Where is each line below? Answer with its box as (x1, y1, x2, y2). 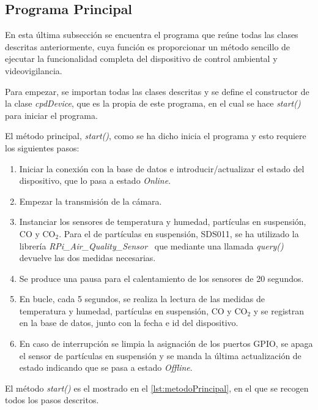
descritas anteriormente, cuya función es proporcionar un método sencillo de (5, 40, 290, 53)
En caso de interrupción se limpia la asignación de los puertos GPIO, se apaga (19, 337, 313, 350)
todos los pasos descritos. (5, 393, 99, 406)
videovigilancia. (5, 64, 62, 77)
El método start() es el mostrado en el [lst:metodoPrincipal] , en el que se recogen (5, 381, 309, 394)
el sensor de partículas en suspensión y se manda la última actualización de (19, 349, 301, 362)
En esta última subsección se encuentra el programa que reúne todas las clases (5, 28, 298, 41)
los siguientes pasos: (5, 141, 79, 154)
